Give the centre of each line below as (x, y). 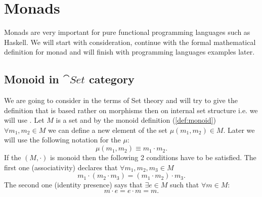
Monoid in (32, 79)
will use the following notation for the (62, 140)
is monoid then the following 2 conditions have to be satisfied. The (153, 157)
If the (13, 157)
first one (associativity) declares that (61, 167)
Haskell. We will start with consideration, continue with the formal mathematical (130, 42)
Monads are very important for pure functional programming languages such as (127, 32)
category (112, 79)
